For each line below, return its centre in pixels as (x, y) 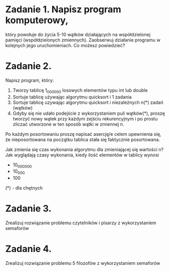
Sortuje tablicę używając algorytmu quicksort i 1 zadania (72, 97)
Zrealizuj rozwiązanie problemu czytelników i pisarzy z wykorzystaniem (81, 223)
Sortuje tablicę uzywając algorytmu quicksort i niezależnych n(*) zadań (88, 102)
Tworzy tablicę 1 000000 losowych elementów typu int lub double (80, 91)
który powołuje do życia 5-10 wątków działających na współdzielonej (78, 34)
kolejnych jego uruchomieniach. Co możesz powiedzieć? (65, 45)
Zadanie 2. (29, 66)
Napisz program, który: (30, 80)
